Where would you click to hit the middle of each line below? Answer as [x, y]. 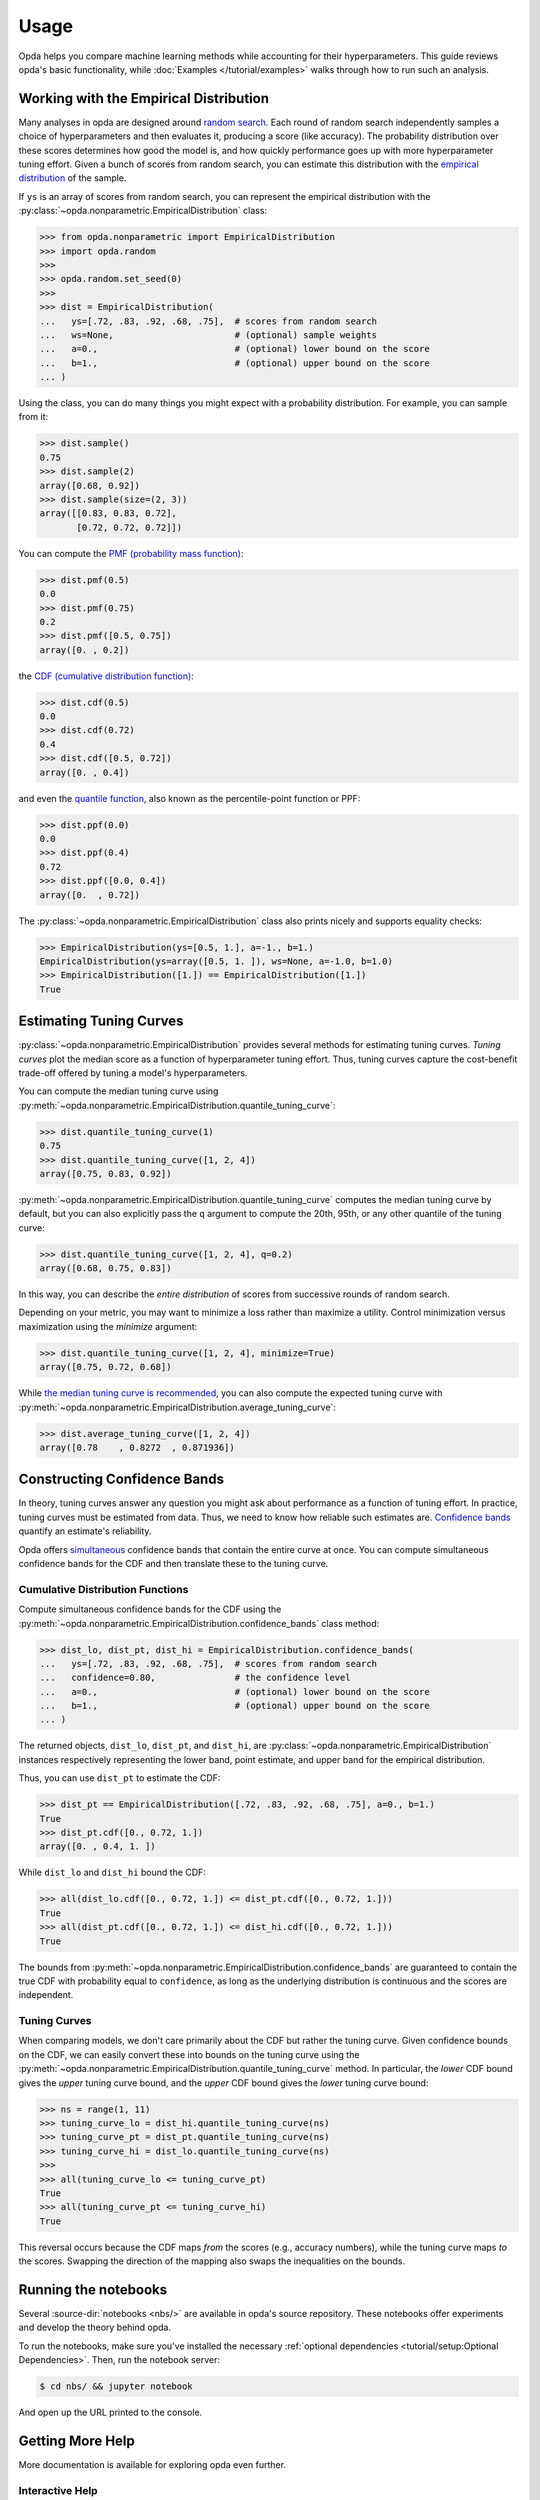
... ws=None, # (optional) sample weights [208, 334]
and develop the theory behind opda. [95, 2327]
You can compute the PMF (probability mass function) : [131, 553]
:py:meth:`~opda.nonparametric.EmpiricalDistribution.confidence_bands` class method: [199, 1623]
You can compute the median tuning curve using [118, 1091]
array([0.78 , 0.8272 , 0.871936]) [137, 1447]
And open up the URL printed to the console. [110, 2412]
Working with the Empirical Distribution [144, 98]
